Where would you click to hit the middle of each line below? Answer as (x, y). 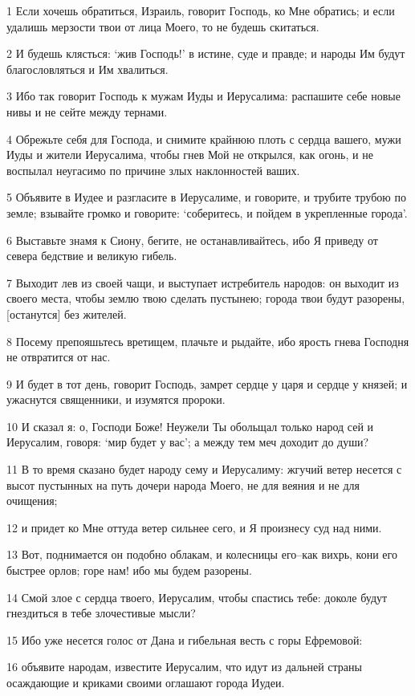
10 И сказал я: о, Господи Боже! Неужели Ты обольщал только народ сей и (190, 426)
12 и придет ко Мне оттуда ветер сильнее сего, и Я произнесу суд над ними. (194, 527)
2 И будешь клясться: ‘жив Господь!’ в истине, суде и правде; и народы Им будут (206, 53)
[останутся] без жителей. (67, 313)
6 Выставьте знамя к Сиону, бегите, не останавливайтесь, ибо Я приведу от (192, 240)
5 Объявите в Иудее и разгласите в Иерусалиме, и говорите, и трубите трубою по (206, 197)
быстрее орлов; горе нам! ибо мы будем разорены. (129, 570)
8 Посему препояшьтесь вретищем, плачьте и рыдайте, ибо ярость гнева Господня (208, 341)
